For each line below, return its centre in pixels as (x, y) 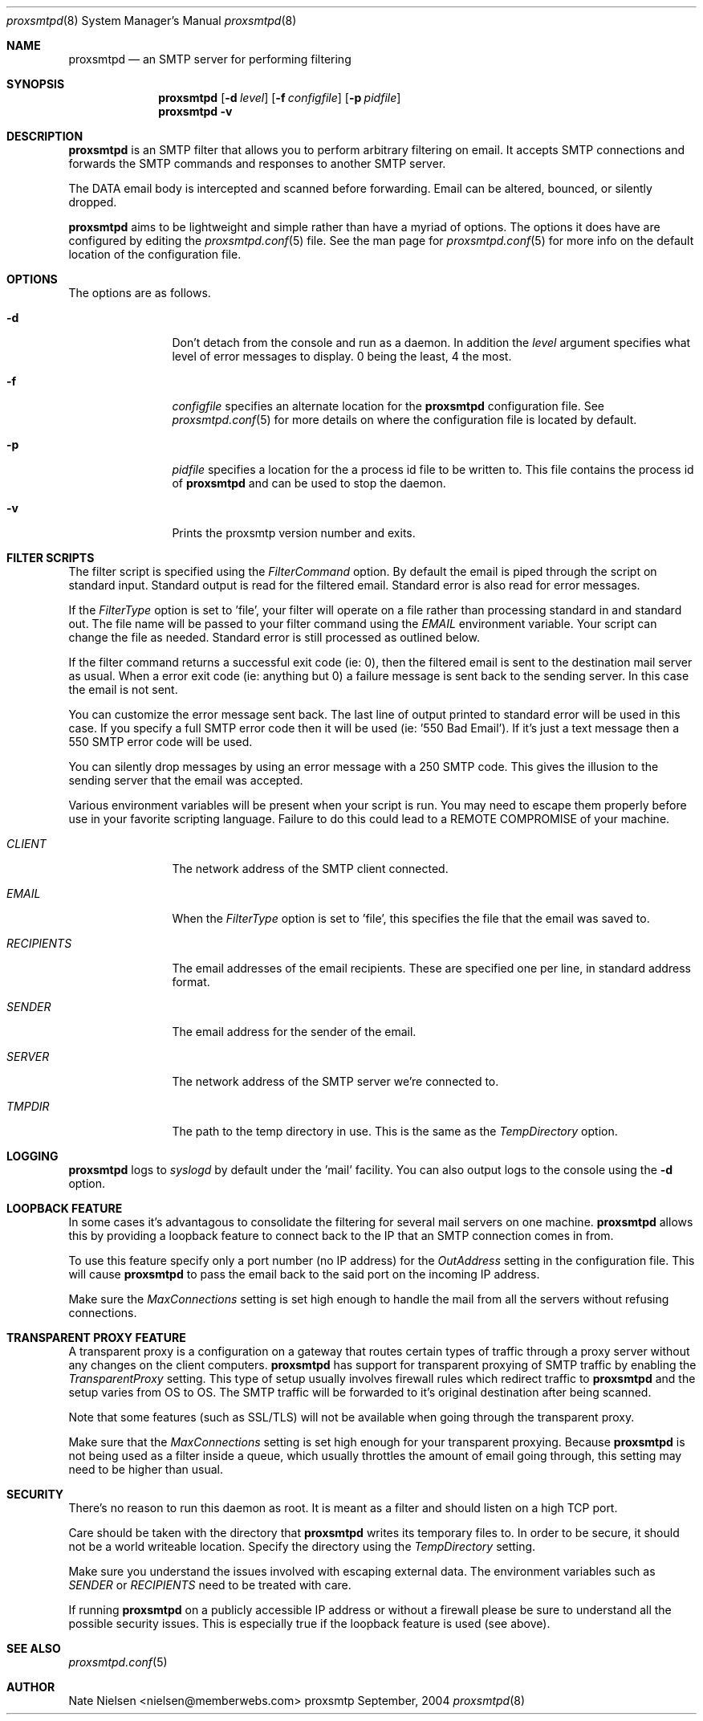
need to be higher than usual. (146, 1469)
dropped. (93, 202)
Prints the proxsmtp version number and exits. (294, 533)
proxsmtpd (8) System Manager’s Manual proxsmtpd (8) (152, 20)
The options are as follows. (140, 293)
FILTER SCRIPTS (51, 558)
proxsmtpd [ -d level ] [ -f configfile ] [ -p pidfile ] (280, 98)
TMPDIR (28, 1106)
